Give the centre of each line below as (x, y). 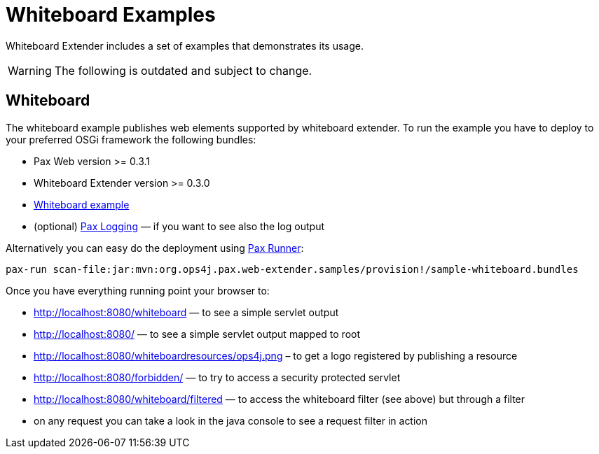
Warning (30, 70)
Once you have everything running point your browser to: (138, 290)
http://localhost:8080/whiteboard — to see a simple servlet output (186, 312)
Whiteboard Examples (111, 15)
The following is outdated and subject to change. (183, 70)
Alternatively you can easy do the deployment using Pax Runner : (155, 248)
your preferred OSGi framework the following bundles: (131, 139)
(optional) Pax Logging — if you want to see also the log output (179, 226)
